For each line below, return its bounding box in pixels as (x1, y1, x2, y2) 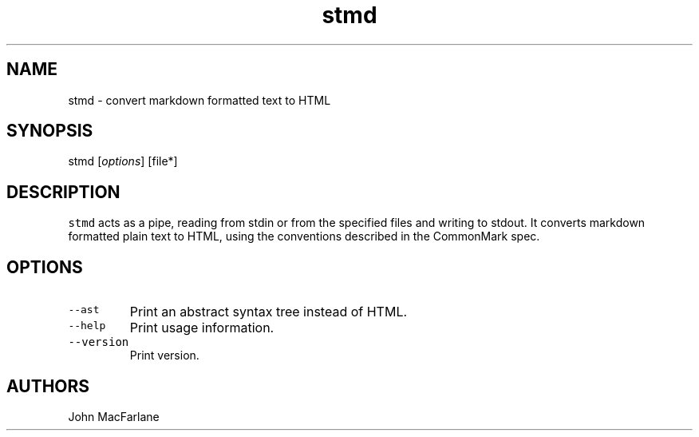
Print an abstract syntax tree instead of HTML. (129, 304, 408, 320)
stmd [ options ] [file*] (68, 154, 178, 169)
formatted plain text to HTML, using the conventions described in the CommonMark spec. (68, 229, 540, 244)
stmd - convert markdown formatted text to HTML (68, 93, 331, 107)
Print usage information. (129, 320, 274, 336)
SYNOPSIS (6, 121, 93, 141)
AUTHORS (6, 375, 90, 396)
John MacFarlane (68, 409, 160, 423)
